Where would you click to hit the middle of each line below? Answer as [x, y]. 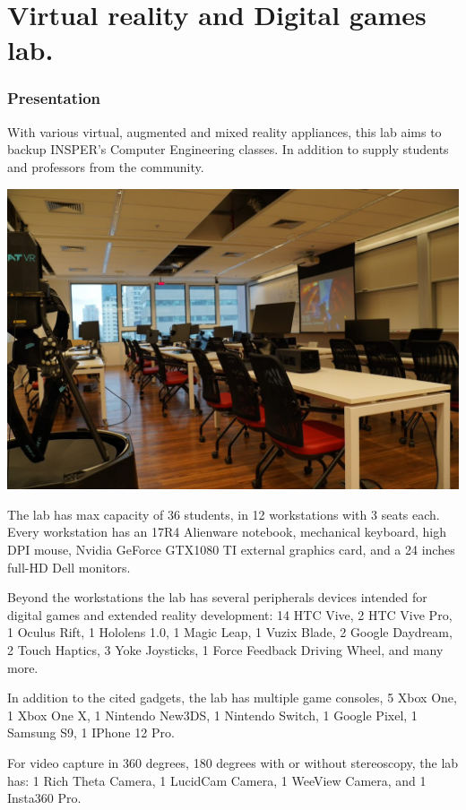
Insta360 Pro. [44, 798]
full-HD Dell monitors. [69, 567]
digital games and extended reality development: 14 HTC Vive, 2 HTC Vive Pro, [230, 614]
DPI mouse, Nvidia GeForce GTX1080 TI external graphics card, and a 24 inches [231, 550]
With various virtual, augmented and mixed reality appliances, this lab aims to [224, 131]
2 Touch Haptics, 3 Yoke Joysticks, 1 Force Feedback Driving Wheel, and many [225, 649]
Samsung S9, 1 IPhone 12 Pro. [91, 732]
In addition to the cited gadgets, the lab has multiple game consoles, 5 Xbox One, [232, 698]
